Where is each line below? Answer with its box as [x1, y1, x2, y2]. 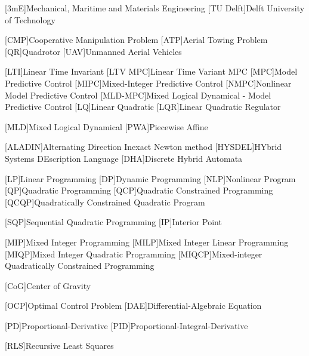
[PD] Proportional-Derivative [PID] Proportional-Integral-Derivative [5, 319, 248, 332]
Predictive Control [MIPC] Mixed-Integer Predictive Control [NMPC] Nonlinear [5, 76, 292, 89]
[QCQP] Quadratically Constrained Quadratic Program [5, 195, 205, 208]
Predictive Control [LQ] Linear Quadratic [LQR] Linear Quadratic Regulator [5, 100, 281, 113]
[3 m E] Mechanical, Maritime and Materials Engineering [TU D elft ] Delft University [5, 2, 305, 14]
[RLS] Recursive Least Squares [5, 339, 114, 352]
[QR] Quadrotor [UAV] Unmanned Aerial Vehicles [5, 45, 182, 57]
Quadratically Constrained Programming [5, 259, 154, 272]
